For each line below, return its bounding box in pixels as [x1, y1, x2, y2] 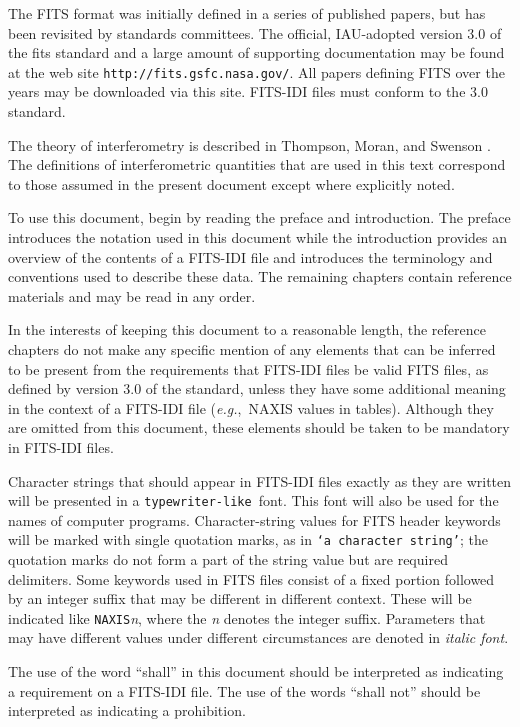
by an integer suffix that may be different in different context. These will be [8, 588, 472, 609]
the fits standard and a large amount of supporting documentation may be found [8, 42, 505, 63]
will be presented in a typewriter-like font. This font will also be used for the [8, 490, 499, 511]
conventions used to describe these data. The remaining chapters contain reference [8, 266, 512, 287]
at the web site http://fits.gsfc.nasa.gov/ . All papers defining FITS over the [8, 61, 505, 82]
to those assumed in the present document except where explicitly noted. [8, 173, 455, 194]
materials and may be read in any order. [8, 285, 256, 306]
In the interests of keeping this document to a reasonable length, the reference [8, 319, 486, 340]
